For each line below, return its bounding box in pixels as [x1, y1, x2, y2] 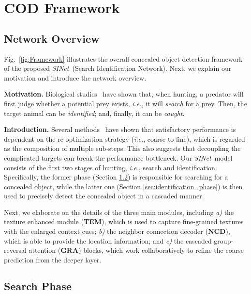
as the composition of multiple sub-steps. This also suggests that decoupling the [4, 143, 241, 153]
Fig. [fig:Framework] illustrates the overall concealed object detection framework [4, 53, 243, 64]
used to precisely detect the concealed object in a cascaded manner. [4, 191, 204, 201]
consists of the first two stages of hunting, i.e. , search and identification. [4, 162, 217, 172]
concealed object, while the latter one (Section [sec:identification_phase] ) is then [4, 181, 243, 191]
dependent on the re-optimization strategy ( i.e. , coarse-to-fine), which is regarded [4, 133, 245, 144]
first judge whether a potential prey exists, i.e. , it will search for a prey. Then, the [4, 98, 247, 108]
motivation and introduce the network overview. [4, 72, 147, 82]
